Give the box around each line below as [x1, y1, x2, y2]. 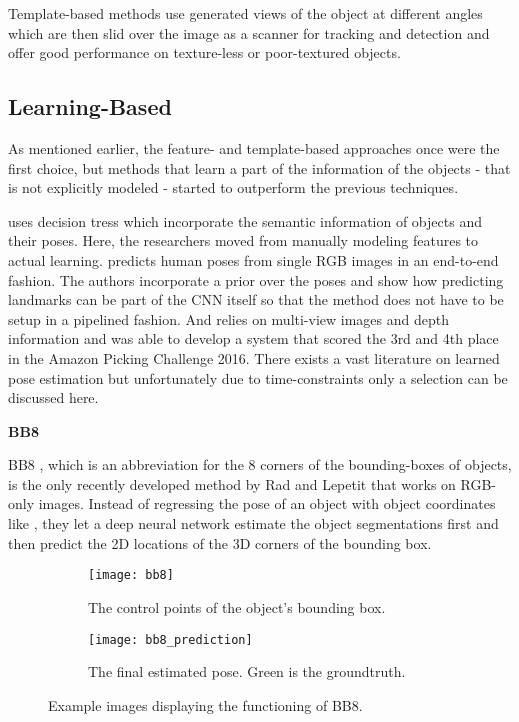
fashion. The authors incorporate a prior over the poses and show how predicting [8, 269, 504, 290]
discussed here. [8, 387, 99, 408]
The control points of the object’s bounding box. [88, 596, 386, 617]
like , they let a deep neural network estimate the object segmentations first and [8, 513, 499, 534]
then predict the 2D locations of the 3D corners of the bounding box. [8, 532, 432, 553]
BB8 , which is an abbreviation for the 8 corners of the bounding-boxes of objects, [8, 454, 512, 475]
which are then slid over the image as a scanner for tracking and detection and [8, 22, 490, 43]
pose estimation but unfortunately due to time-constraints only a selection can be [8, 367, 508, 388]
